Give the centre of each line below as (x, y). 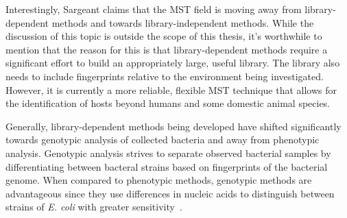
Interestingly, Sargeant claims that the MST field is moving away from (154, 9)
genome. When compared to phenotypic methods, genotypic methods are (159, 180)
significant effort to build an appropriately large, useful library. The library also (173, 63)
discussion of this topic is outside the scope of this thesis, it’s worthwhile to (164, 36)
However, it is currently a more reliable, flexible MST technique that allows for (171, 89)
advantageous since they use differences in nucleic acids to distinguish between (170, 193)
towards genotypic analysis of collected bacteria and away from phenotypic (163, 140)
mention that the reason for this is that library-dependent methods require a (167, 49)
